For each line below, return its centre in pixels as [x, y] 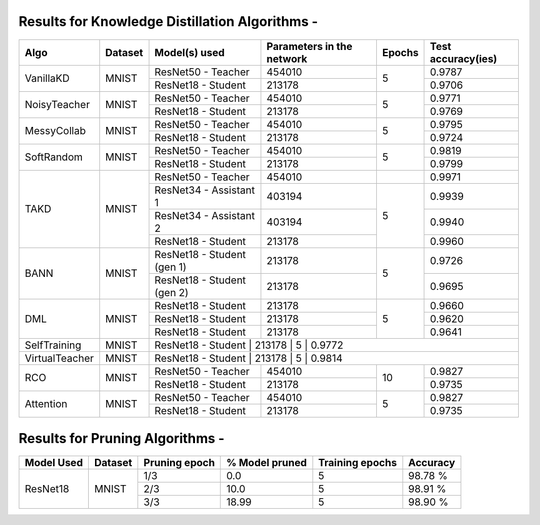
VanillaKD [47, 78]
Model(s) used [189, 52]
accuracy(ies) [464, 58]
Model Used [54, 463]
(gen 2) [171, 292]
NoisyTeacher [57, 105]
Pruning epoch [179, 463]
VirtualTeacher [59, 358]
